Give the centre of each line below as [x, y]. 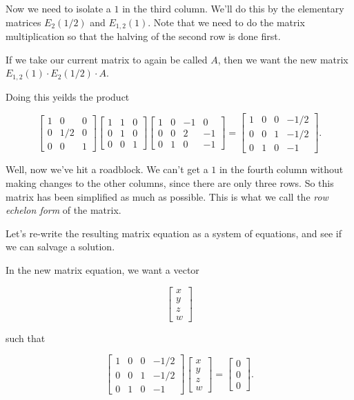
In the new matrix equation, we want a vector [102, 269]
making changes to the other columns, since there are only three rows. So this [170, 182]
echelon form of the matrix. [63, 210]
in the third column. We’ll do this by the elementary [233, 8]
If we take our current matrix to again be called [107, 59]
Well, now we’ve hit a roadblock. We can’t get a [107, 169]
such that [26, 338]
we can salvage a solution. [60, 247]
